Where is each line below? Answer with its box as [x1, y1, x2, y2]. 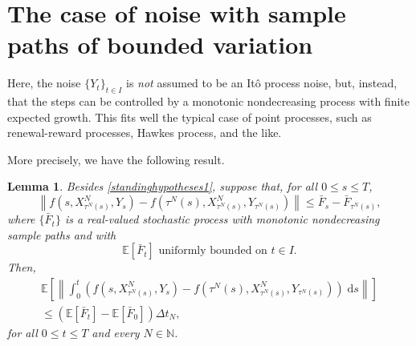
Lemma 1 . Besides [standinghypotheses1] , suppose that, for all [7, 178, 318, 195]
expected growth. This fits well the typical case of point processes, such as [7, 108, 372, 125]
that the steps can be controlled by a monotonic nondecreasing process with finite [7, 93, 410, 110]
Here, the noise [7, 74, 81, 91]
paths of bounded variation [7, 28, 313, 61]
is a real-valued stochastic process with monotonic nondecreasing [64, 211, 380, 227]
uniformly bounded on [158, 245, 267, 257]
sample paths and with [7, 226, 116, 243]
